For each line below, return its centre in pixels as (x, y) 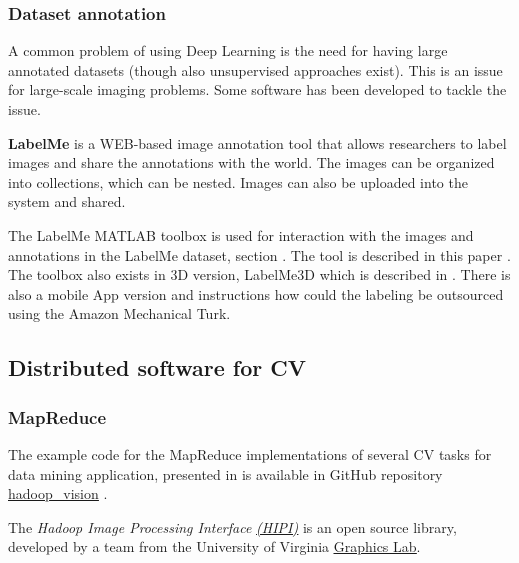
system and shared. (67, 201)
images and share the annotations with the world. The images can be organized (251, 162)
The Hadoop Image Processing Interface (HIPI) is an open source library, (232, 526)
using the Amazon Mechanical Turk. (119, 313)
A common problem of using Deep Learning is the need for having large (228, 50)
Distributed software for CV (157, 367)
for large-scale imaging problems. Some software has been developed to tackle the (257, 89)
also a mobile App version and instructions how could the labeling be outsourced (256, 293)
